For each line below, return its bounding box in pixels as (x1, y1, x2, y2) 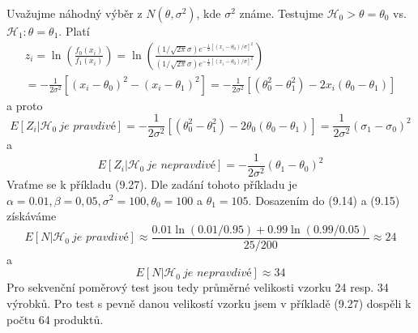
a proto (6, 96, 43, 113)
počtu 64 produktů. (6, 310, 104, 327)
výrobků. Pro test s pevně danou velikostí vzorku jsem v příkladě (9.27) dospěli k (6, 295, 412, 311)
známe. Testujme (239, 5, 324, 21)
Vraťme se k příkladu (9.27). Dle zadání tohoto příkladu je (6, 175, 297, 192)
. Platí (58, 23, 90, 39)
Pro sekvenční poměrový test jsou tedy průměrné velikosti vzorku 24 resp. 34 (6, 279, 389, 296)
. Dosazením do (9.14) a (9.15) (248, 191, 400, 208)
